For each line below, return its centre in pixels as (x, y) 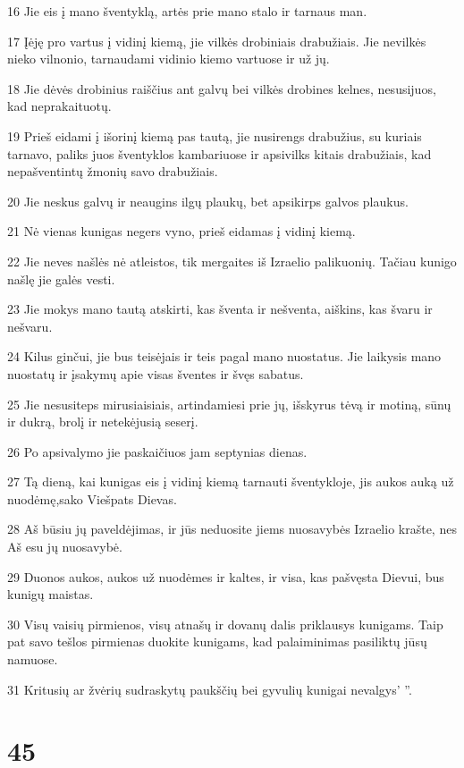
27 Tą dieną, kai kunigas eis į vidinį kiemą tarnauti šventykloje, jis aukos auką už (231, 481)
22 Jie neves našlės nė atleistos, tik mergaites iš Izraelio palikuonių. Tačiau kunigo (232, 261)
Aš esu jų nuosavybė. (65, 547)
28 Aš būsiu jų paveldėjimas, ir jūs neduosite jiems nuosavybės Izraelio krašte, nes (232, 529)
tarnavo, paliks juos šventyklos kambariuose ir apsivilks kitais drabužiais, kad (219, 153)
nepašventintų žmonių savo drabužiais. (113, 171)
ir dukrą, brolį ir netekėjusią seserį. (103, 422)
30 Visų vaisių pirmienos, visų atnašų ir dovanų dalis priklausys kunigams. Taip (225, 624)
